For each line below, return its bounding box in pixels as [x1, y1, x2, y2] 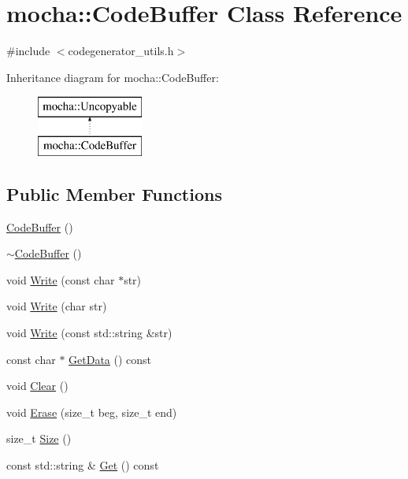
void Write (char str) [6, 298, 107, 314]
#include [6, 43, 50, 59]
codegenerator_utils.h [68, 43, 174, 59]
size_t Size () [6, 430, 72, 447]
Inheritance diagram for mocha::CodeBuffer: [6, 69, 219, 85]
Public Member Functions [6, 181, 222, 206]
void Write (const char [6, 271, 115, 288]
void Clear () [6, 377, 69, 394]
